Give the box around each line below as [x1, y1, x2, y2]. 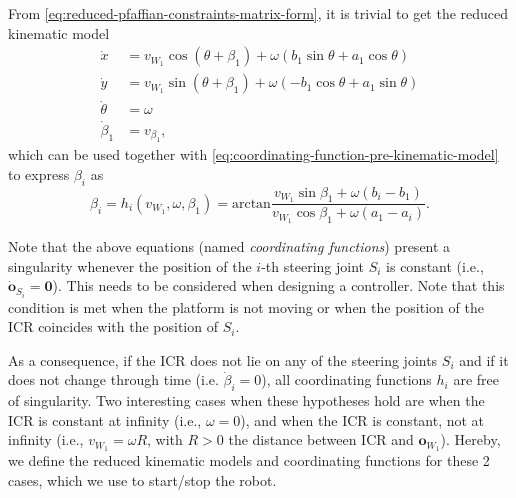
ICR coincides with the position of [8, 316, 218, 337]
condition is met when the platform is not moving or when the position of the [8, 296, 484, 317]
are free [453, 369, 499, 390]
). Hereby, [440, 429, 501, 450]
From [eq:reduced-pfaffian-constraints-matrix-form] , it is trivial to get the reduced [8, 3, 509, 23]
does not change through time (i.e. [8, 369, 219, 390]
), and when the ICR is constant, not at [240, 409, 485, 430]
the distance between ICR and [228, 429, 414, 450]
